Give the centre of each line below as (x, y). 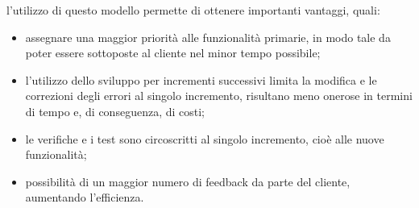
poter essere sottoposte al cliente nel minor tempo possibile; (173, 53)
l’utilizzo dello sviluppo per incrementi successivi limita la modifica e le (201, 79)
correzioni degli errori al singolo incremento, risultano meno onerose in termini (219, 96)
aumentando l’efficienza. (85, 197)
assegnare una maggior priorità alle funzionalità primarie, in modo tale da (208, 37)
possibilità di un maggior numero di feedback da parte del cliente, (188, 181)
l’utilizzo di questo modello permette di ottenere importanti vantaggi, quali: (193, 10)
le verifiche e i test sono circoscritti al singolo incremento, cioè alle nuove (205, 138)
